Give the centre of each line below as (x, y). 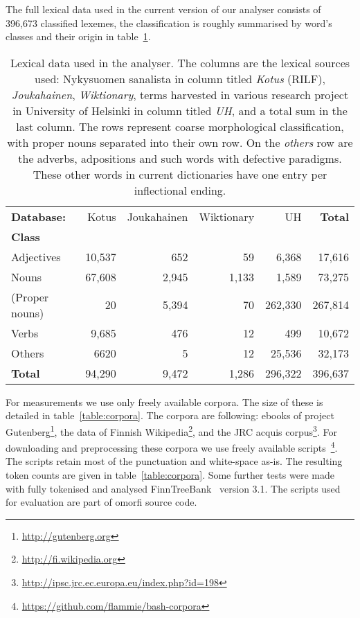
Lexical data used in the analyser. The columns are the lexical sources (180, 62)
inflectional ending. (180, 190)
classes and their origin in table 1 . (78, 36)
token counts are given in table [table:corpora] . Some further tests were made (170, 475)
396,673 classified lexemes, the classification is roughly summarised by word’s (169, 23)
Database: (39, 216)
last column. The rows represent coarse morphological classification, (180, 126)
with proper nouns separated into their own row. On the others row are (180, 142)
